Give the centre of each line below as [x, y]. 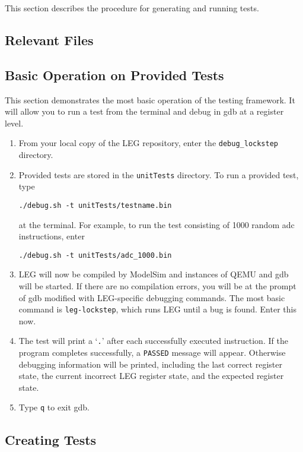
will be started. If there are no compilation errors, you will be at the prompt [157, 285]
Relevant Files [49, 39]
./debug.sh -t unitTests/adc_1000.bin [95, 255]
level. [14, 123]
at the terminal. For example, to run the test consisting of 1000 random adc [157, 224]
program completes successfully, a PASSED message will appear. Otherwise [152, 353]
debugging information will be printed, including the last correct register [150, 364]
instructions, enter [52, 236]
